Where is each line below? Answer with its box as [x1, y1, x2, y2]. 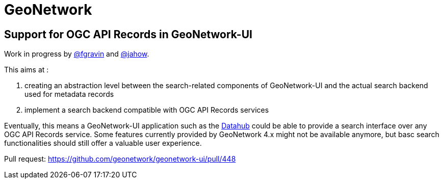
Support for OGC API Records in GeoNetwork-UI [4, 28, 252, 41]
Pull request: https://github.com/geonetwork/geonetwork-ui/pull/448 [4, 154, 236, 164]
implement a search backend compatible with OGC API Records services [24, 106, 269, 115]
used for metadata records [24, 90, 114, 99]
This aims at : [4, 65, 49, 74]
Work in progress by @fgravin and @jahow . [4, 49, 149, 59]
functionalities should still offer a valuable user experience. [4, 139, 202, 148]
